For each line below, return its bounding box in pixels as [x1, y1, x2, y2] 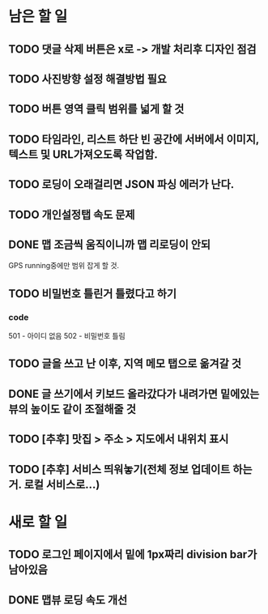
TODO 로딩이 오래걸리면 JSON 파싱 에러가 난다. [8, 177, 235, 191]
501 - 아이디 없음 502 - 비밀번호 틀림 [8, 331, 125, 341]
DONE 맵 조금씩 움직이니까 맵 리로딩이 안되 [8, 237, 211, 251]
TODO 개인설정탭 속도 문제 [8, 207, 135, 221]
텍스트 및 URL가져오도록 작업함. [8, 147, 158, 161]
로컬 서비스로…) [23, 477, 100, 491]
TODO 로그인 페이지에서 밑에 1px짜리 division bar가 [8, 548, 257, 561]
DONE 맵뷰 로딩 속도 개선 [8, 593, 128, 607]
